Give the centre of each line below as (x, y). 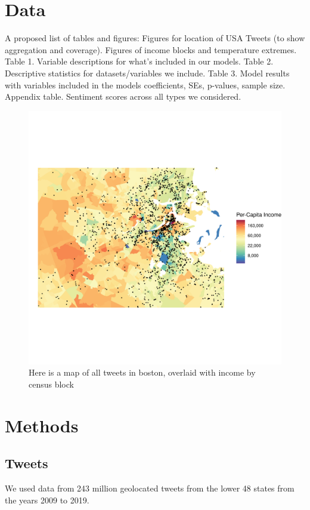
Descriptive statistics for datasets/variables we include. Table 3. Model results (147, 73)
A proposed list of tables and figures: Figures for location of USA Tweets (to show (155, 38)
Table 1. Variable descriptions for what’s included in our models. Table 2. (139, 61)
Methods (42, 425)
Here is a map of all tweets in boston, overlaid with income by (142, 372)
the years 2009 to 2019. (47, 500)
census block (51, 384)
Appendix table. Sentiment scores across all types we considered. (123, 96)
